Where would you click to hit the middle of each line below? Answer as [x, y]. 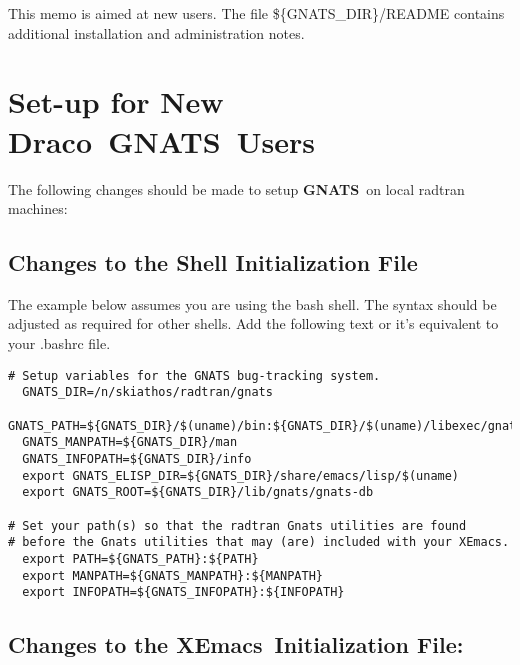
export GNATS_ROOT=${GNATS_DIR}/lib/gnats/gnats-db [198, 492]
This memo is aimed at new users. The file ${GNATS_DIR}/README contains [256, 13]
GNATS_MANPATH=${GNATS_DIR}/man [130, 442]
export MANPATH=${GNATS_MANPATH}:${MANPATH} [172, 575]
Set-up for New [116, 101]
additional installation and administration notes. [156, 32]
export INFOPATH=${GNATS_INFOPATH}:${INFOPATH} [183, 592]
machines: [38, 208]
